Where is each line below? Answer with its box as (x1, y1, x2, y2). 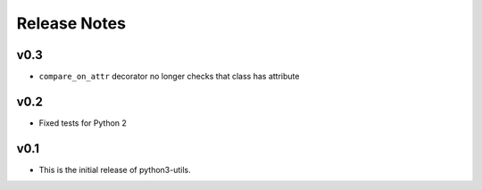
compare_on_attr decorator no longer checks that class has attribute (38, 71, 300, 82)
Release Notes (16, 13, 127, 33)
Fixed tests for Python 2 (38, 117, 127, 128)
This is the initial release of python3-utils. (38, 164, 191, 175)
